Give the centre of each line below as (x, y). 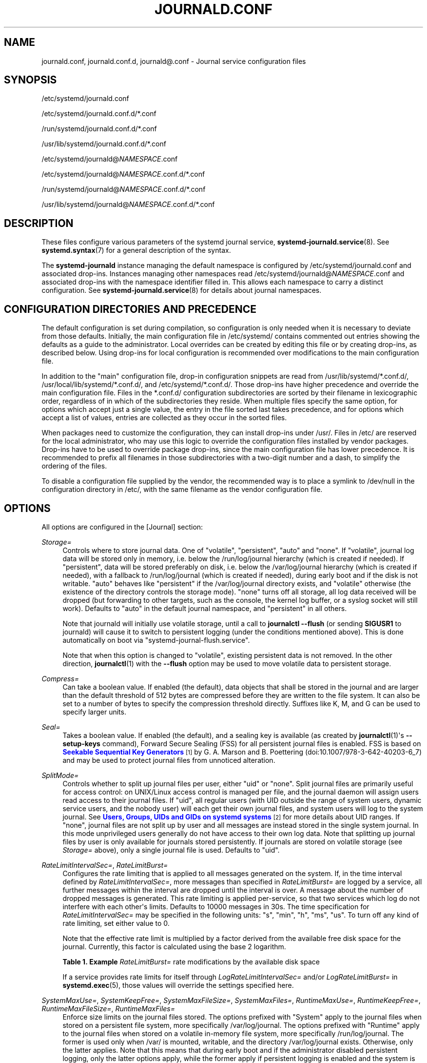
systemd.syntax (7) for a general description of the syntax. (136, 250)
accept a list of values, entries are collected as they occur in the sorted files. (164, 418)
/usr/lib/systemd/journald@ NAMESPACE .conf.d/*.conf (128, 204)
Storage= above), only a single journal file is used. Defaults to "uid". (171, 850)
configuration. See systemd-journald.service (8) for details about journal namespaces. (182, 290)
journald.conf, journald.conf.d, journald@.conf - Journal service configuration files (174, 61)
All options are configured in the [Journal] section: (122, 527)
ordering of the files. (74, 466)
